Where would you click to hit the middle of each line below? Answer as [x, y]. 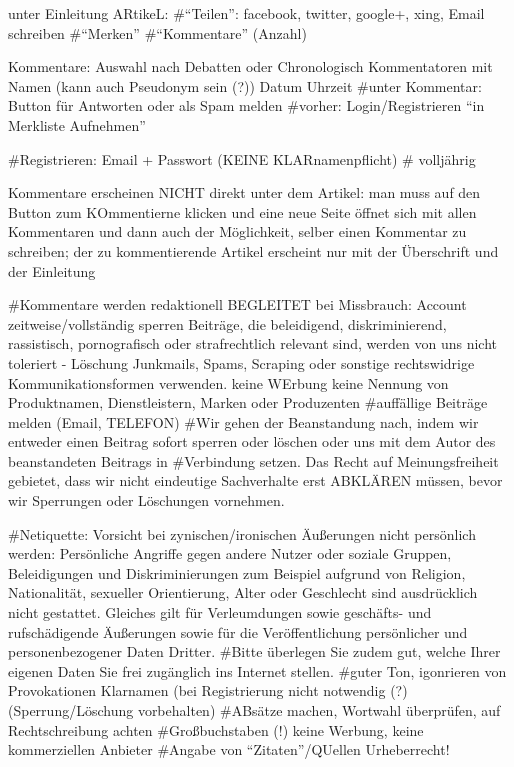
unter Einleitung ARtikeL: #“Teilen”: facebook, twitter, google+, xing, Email [246, 13]
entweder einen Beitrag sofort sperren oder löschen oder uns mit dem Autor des [252, 441]
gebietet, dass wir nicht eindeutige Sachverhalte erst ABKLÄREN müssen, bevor [255, 480]
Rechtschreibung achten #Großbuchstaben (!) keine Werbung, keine [216, 729]
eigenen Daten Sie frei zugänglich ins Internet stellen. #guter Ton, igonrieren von [257, 670]
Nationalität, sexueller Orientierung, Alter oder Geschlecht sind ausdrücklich [243, 592]
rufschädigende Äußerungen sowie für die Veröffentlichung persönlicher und [238, 631]
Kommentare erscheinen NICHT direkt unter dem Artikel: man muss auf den [244, 192]
